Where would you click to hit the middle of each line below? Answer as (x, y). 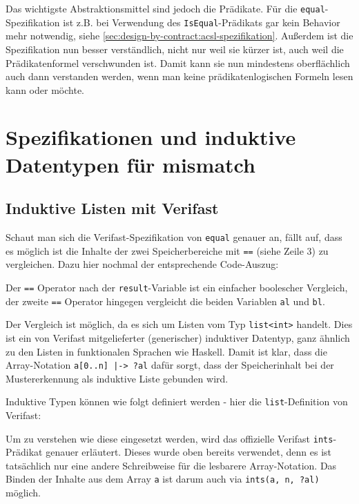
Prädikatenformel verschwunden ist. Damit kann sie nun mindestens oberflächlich (178, 62)
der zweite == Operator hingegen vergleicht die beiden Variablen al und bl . (165, 301)
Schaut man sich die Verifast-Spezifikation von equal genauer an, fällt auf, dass (174, 237)
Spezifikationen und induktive (151, 137)
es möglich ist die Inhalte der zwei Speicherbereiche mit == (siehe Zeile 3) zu (167, 250)
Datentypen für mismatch (130, 164)
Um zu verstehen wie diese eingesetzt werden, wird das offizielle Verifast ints (169, 438)
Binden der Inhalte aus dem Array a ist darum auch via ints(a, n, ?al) (163, 479)
